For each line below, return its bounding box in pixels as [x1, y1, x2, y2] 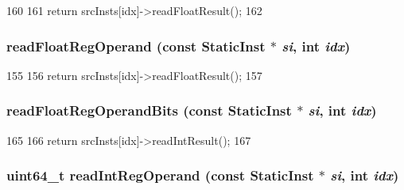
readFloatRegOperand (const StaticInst [6, 36, 266, 55]
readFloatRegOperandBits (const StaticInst [6, 101, 292, 120]
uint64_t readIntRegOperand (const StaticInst [6, 165, 314, 185]
